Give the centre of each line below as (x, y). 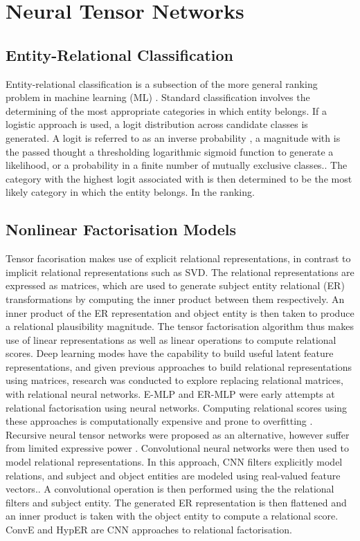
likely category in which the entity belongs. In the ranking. (130, 192)
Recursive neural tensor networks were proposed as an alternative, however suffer (178, 434)
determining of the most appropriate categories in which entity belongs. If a (166, 110)
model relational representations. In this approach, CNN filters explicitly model (174, 462)
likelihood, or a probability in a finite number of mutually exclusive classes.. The (177, 165)
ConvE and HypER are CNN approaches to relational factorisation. (149, 529)
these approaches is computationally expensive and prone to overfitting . (159, 421)
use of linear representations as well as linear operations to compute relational (171, 339)
